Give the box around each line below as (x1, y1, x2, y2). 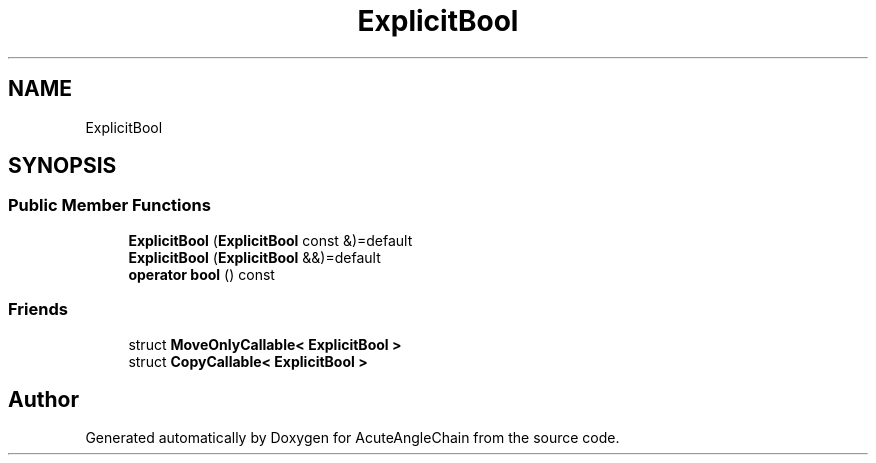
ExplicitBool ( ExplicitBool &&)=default (128, 248, 381, 266)
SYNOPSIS (8, 153, 117, 179)
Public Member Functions (8, 195, 211, 216)
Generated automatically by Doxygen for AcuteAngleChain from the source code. (85, 429, 620, 447)
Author (8, 386, 79, 412)
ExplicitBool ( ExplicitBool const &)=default (128, 231, 413, 249)
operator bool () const (128, 265, 275, 283)
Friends (8, 299, 68, 320)
